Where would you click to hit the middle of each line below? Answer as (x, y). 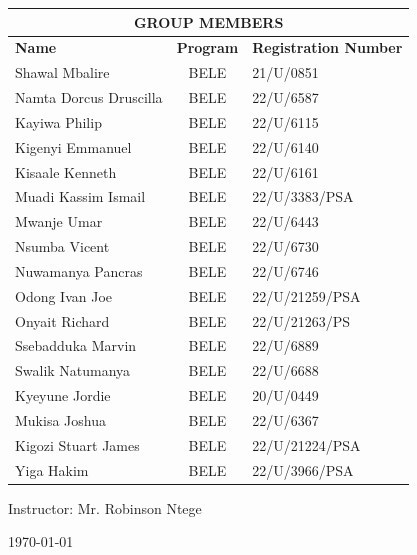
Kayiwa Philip (58, 121)
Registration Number (327, 47)
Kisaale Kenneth (66, 171)
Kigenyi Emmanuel (73, 146)
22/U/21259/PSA (306, 295)
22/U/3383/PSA (303, 196)
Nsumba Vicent (62, 246)
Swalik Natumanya (73, 370)
